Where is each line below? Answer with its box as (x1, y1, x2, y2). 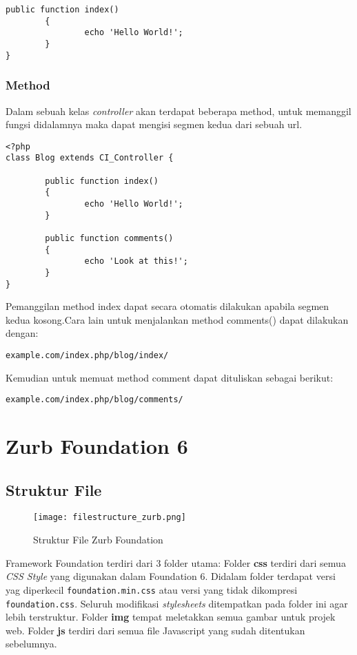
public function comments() (45, 233, 174, 243)
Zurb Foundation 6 (6, 432, 188, 460)
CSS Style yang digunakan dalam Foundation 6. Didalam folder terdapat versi (6, 569, 336, 583)
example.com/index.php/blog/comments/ (6, 395, 183, 405)
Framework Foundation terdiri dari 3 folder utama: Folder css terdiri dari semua (6, 555, 346, 570)
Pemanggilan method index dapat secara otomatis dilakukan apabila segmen (6, 299, 329, 313)
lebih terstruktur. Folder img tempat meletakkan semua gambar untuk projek (6, 610, 336, 624)
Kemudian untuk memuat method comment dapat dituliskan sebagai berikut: (6, 370, 334, 384)
